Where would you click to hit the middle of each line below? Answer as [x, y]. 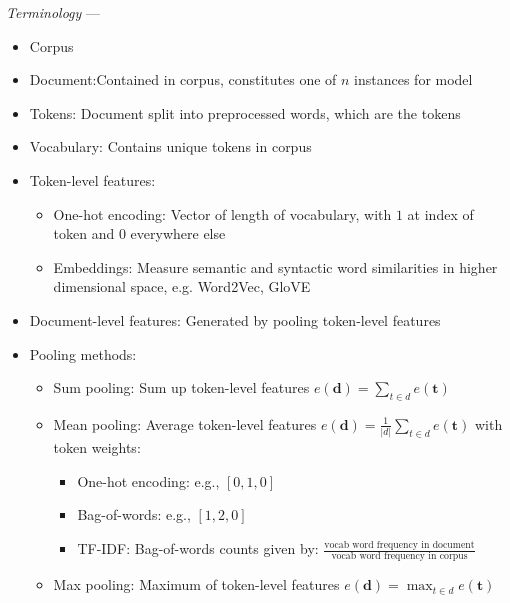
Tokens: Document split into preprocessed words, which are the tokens [245, 112]
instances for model [413, 79]
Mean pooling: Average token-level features [185, 423]
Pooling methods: [83, 353]
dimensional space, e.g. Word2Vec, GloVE [182, 286]
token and [84, 233]
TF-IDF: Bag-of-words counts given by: [198, 548]
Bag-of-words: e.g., [134, 514]
